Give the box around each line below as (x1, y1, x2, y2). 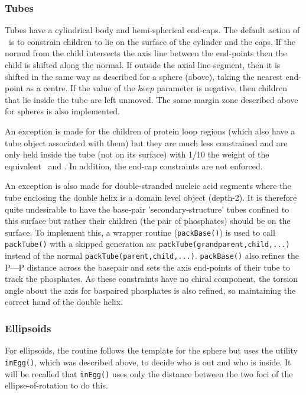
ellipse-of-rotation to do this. (5, 379, 108, 391)
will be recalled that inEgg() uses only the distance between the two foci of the (5, 367, 293, 380)
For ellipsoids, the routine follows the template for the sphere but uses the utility (5, 344, 298, 357)
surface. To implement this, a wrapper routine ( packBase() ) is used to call (5, 226, 275, 238)
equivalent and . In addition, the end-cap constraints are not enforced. (5, 159, 263, 172)
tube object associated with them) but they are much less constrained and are (5, 136, 288, 149)
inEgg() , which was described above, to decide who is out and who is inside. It (5, 355, 291, 368)
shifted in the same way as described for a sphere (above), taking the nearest (5, 70, 283, 82)
